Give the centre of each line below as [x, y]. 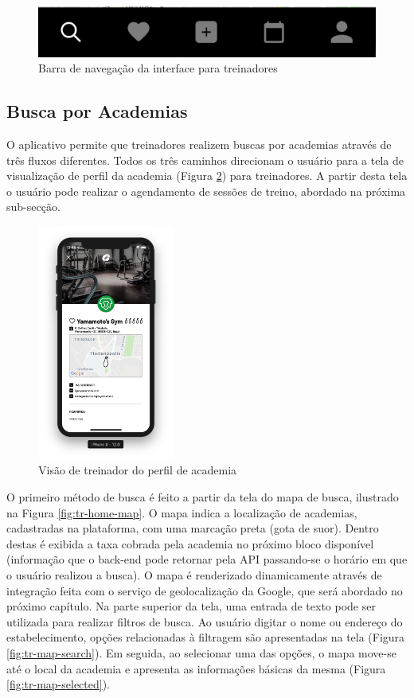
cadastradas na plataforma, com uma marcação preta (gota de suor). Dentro [193, 528]
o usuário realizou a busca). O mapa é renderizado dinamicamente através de [194, 575]
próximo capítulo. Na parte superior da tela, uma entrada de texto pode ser [191, 606]
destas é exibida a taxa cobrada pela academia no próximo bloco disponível [190, 543]
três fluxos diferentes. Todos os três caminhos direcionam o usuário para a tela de [205, 160]
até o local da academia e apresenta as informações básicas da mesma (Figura [196, 668]
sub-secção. [33, 207]
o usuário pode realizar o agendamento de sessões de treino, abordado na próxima [206, 191]
